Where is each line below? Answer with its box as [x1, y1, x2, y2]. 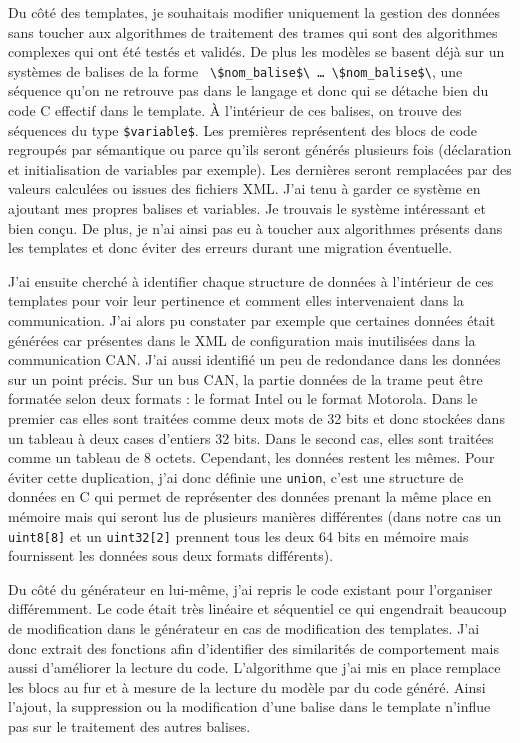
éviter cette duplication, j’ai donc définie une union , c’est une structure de [8, 466, 464, 487]
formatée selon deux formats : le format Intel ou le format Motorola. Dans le [8, 388, 478, 409]
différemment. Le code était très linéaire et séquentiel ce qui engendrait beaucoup [8, 598, 507, 619]
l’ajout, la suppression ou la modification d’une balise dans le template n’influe [8, 696, 491, 717]
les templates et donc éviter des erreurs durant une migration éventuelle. [8, 237, 453, 258]
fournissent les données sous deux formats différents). [8, 545, 334, 566]
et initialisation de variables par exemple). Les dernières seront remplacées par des [8, 158, 512, 179]
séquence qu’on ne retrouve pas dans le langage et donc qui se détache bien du [8, 80, 489, 101]
